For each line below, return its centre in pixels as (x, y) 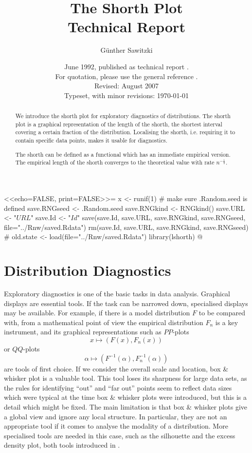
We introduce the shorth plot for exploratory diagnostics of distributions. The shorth (123, 116)
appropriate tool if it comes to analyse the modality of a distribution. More (116, 426)
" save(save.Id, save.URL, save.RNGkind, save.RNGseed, (161, 217)
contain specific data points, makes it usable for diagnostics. (91, 140)
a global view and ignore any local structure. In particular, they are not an (116, 416)
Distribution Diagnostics (88, 270)
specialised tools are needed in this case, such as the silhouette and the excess (120, 435)
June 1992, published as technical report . (126, 66)
